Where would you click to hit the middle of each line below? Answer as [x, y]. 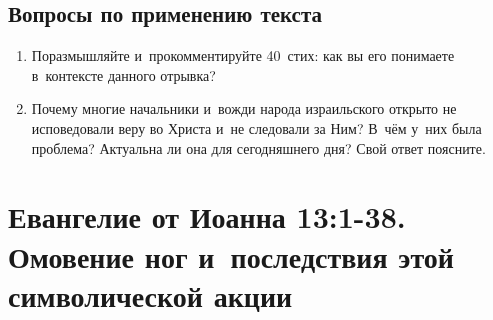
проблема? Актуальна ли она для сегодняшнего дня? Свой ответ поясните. [258, 147]
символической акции [150, 294]
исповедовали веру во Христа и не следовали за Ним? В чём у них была [256, 127]
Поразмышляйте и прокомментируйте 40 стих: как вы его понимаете [243, 55]
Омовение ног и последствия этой [231, 255]
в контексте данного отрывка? [123, 74]
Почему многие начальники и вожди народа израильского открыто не [244, 108]
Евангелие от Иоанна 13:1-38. [207, 216]
